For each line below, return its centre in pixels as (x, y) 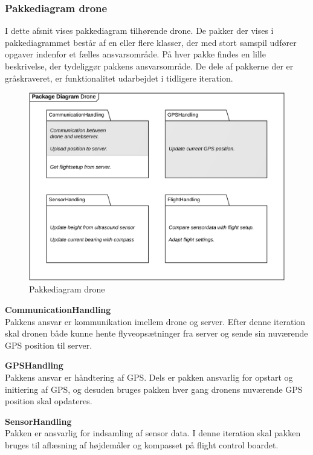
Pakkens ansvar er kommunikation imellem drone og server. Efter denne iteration (155, 321)
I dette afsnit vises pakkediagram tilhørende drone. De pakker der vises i (139, 31)
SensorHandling (38, 421)
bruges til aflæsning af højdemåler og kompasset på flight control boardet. (142, 444)
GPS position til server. (49, 345)
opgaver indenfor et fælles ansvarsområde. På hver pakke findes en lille (135, 54)
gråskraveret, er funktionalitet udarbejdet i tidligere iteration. (119, 78)
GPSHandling (34, 365)
